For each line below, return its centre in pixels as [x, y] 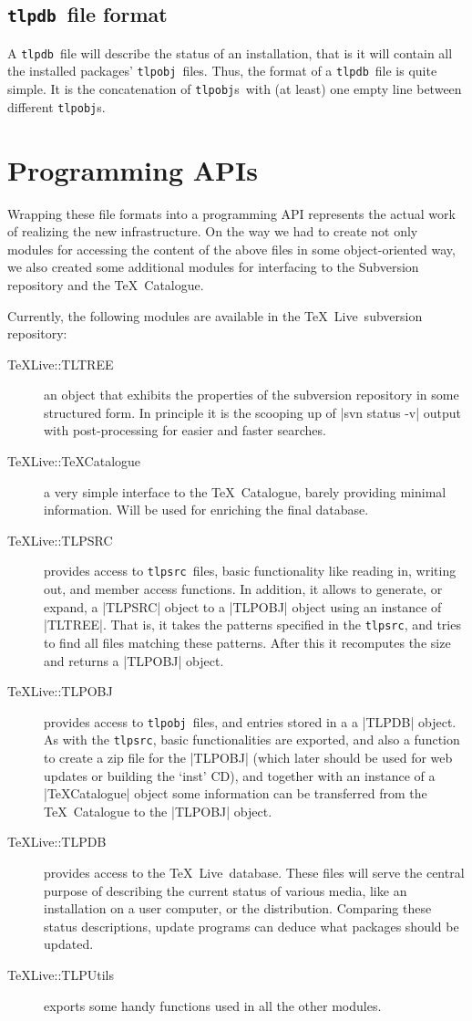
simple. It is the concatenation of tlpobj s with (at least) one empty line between [235, 89]
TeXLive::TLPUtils [61, 974]
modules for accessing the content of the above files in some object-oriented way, [231, 249]
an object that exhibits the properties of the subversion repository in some [251, 395]
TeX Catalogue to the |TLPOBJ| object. [158, 811]
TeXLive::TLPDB [57, 842]
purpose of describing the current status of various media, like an [226, 890]
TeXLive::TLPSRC [60, 540]
